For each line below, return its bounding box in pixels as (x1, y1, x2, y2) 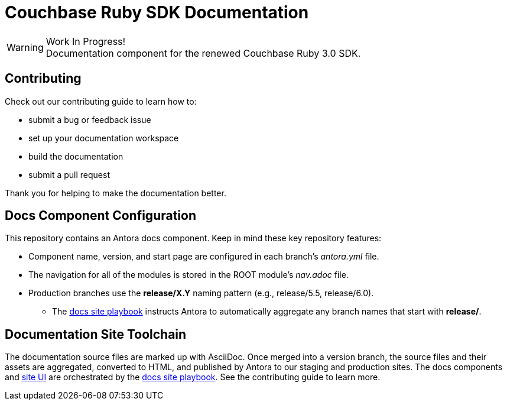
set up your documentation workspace (28, 132, 179, 143)
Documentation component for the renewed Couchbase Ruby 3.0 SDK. (45, 47, 361, 59)
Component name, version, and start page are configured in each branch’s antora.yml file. (28, 251, 379, 262)
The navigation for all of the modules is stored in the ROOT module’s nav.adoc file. (28, 270, 349, 280)
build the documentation (28, 151, 123, 161)
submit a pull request (28, 169, 110, 180)
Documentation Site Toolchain (5, 326, 187, 342)
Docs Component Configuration (5, 208, 196, 223)
